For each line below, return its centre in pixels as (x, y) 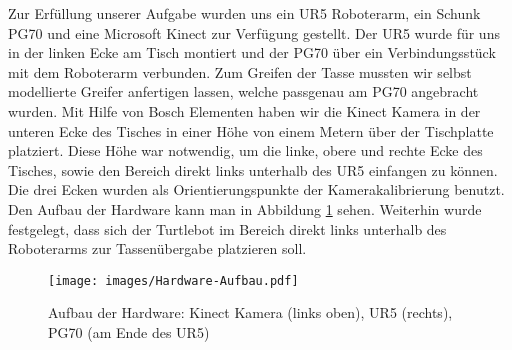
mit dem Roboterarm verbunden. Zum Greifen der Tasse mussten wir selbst (240, 71)
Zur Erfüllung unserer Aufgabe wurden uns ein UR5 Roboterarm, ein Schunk (244, 13)
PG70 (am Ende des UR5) (129, 331)
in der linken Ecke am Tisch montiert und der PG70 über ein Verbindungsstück (252, 52)
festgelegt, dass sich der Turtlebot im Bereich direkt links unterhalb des (227, 228)
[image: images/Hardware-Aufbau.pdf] (173, 280)
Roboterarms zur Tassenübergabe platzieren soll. (157, 248)
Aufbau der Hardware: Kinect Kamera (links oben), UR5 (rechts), (250, 312)
